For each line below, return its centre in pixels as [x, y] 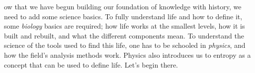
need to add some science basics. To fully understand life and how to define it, [123, 16]
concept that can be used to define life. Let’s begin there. [91, 64]
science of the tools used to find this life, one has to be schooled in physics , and [125, 45]
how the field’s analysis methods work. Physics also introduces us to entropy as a [127, 55]
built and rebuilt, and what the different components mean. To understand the [124, 35]
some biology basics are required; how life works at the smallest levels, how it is [125, 26]
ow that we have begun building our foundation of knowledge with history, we [123, 6]
